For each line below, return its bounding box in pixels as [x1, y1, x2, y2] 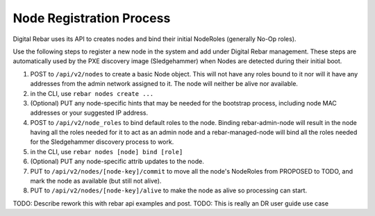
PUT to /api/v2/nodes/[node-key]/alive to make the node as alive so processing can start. [30, 186, 308, 194]
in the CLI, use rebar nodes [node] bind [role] [30, 147, 183, 156]
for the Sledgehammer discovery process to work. [30, 138, 174, 146]
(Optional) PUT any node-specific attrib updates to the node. [30, 157, 204, 166]
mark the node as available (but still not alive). [30, 177, 162, 185]
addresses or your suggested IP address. [30, 108, 149, 117]
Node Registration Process [12, 10, 171, 26]
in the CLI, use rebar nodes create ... [30, 89, 154, 97]
